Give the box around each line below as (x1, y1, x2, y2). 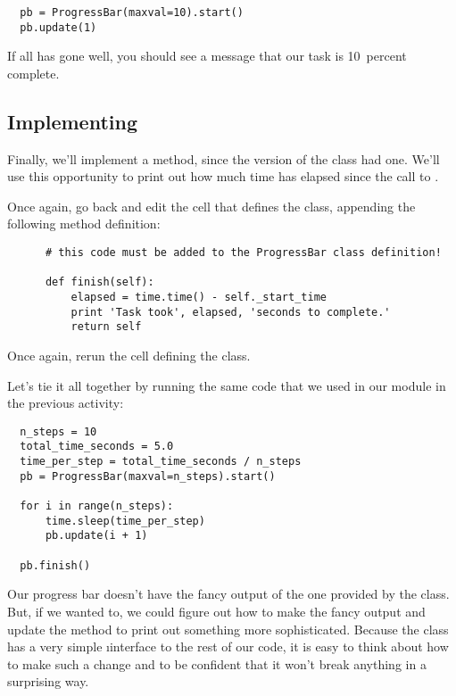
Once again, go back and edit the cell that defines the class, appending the (7, 196, 416, 215)
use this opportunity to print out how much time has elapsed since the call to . (7, 167, 439, 186)
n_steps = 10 (20, 425, 97, 438)
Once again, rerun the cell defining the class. (7, 346, 251, 365)
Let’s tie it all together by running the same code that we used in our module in (7, 376, 446, 394)
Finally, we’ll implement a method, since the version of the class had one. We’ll (7, 149, 440, 168)
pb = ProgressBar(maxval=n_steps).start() (20, 469, 276, 483)
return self (70, 320, 142, 334)
